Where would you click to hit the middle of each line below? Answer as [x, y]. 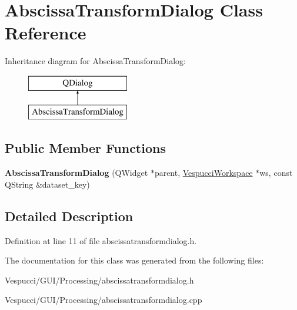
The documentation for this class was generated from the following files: [134, 260]
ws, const [276, 173]
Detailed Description [69, 216]
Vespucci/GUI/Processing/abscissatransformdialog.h [99, 280]
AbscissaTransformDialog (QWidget [76, 173]
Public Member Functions [85, 148]
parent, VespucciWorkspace [203, 173]
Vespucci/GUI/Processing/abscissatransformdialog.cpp [104, 300]
